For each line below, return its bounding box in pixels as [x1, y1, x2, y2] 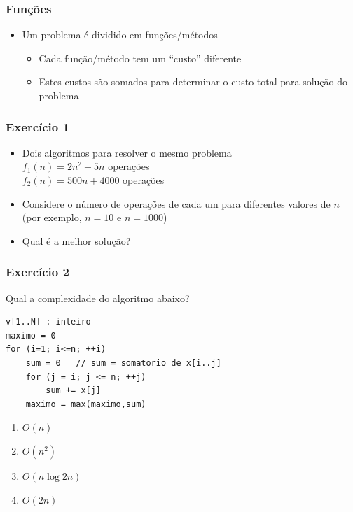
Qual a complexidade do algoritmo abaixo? [6, 290, 190, 305]
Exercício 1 [6, 118, 69, 135]
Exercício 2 [6, 263, 69, 280]
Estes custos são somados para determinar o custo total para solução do [39, 74, 348, 89]
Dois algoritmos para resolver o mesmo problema [22, 145, 232, 159]
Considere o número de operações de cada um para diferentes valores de [22, 196, 331, 211]
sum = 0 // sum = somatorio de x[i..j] [25, 357, 221, 368]
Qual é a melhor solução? [22, 233, 131, 248]
